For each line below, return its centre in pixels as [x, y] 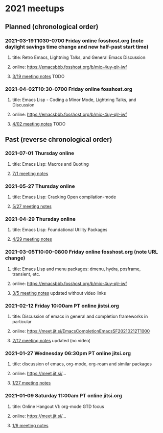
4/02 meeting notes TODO [39, 124]
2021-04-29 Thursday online [40, 219]
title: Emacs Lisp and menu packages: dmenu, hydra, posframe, [76, 269]
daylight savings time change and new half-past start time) [77, 47]
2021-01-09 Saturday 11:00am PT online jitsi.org [64, 396]
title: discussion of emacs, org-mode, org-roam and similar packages [82, 364]
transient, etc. [26, 274]
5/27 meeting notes [32, 206]
